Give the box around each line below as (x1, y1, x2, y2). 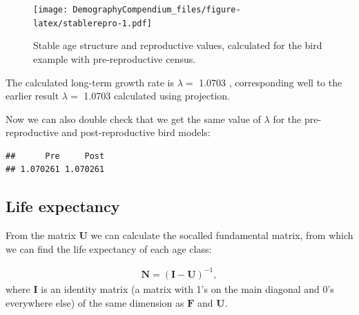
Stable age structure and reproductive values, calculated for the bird (33, 38, 322, 52)
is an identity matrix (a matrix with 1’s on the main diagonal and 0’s (41, 281, 334, 296)
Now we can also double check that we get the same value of (6, 111, 261, 126)
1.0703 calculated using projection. (84, 88, 231, 103)
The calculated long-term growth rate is (6, 75, 175, 89)
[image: (33, 5, 68, 15)
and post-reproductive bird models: (61, 125, 211, 140)
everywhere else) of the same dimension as (6, 295, 184, 309)
